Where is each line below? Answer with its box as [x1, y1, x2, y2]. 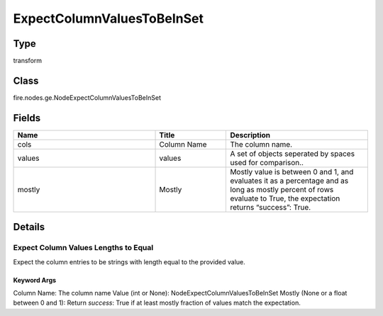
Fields [13, 112, 41, 124]
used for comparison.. [230, 157, 304, 167]
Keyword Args [13, 276, 57, 284]
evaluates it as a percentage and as [230, 176, 349, 186]
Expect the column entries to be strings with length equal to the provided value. [13, 257, 246, 266]
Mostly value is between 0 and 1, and [230, 167, 354, 176]
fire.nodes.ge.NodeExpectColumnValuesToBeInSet [13, 93, 161, 102]
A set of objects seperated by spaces [230, 149, 355, 159]
